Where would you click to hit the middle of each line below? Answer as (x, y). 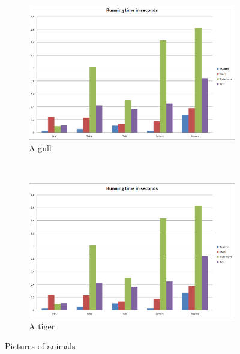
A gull (40, 148)
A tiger (42, 325)
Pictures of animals (40, 346)
